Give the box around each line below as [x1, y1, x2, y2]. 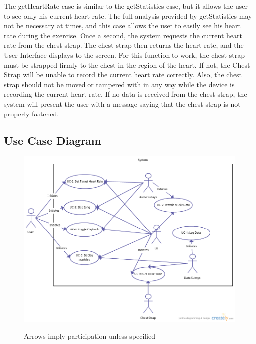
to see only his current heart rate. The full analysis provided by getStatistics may [4, 10, 252, 21]
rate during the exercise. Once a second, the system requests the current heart [4, 30, 243, 40]
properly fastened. [4, 108, 59, 118]
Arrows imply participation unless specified [24, 331, 156, 341]
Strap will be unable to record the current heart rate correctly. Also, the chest [4, 69, 242, 80]
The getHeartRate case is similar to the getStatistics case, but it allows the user [4, 1, 248, 11]
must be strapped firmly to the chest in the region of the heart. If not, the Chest [4, 59, 250, 70]
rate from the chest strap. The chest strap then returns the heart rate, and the [4, 40, 244, 50]
